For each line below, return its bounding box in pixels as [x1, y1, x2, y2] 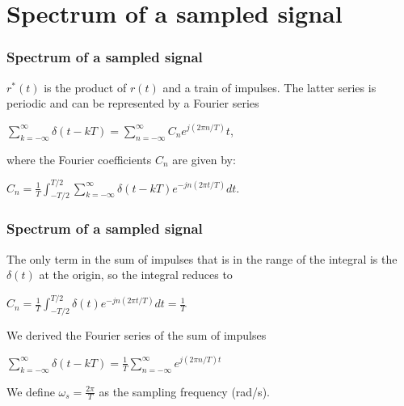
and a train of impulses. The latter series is [162, 78, 377, 95]
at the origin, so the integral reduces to [39, 266, 233, 283]
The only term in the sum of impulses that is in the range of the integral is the [6, 250, 398, 267]
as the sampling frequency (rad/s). [99, 383, 270, 400]
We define [6, 383, 55, 400]
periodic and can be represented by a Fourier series [6, 95, 259, 112]
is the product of [44, 78, 127, 95]
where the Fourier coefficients [6, 150, 152, 167]
